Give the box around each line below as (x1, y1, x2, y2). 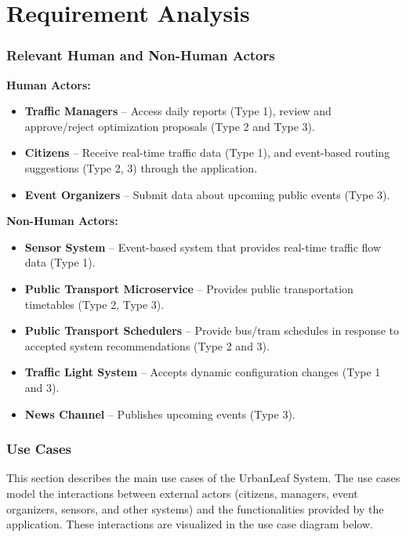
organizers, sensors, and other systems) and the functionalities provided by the (6, 500, 384, 517)
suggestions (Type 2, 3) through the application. (24, 159, 258, 176)
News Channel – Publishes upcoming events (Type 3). (24, 405, 295, 422)
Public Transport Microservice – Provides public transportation (24, 280, 353, 296)
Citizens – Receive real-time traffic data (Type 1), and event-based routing (24, 144, 390, 161)
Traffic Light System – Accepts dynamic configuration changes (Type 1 (24, 364, 381, 380)
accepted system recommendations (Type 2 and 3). (24, 337, 270, 354)
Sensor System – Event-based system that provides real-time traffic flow (24, 238, 382, 255)
